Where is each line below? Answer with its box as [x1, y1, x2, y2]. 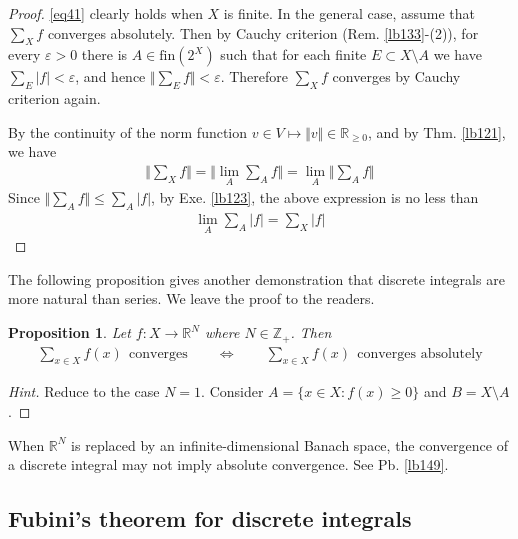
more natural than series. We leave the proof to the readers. [8, 288, 375, 309]
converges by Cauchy [332, 66, 461, 87]
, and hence [75, 66, 146, 87]
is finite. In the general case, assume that [223, 3, 475, 23]
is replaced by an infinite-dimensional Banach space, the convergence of [71, 434, 508, 455]
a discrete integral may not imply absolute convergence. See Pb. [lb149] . [8, 454, 449, 475]
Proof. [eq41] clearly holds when [8, 3, 203, 23]
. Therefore [220, 66, 289, 87]
